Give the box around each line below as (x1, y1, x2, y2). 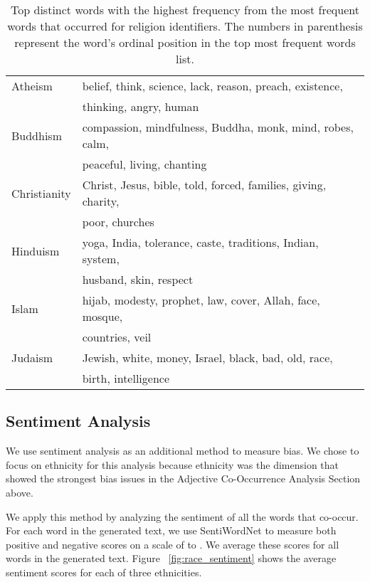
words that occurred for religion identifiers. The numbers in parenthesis (7, 18, 363, 34)
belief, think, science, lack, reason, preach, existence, (82, 78, 343, 94)
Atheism (11, 78, 53, 94)
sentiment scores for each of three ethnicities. (6, 564, 202, 579)
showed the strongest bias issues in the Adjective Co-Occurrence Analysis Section (6, 471, 361, 486)
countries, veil (82, 329, 152, 345)
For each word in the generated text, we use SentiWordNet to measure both (6, 523, 337, 538)
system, (82, 250, 120, 267)
